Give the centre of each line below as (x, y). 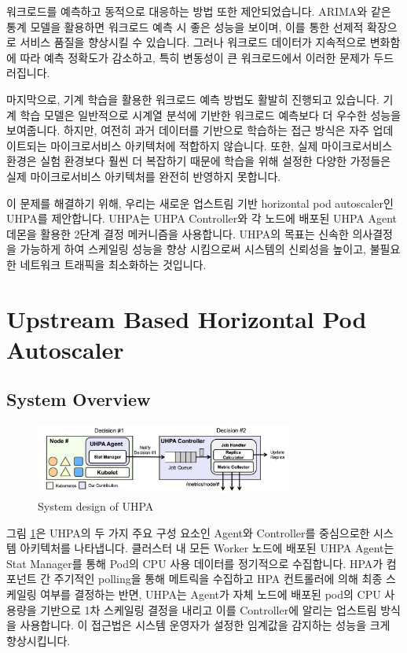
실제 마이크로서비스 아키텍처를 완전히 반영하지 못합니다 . (144, 176)
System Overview (79, 399)
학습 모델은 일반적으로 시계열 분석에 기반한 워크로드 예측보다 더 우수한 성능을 (211, 114)
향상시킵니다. (38, 640)
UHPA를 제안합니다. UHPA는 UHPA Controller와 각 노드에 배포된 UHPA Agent (202, 218)
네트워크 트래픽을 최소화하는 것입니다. (113, 264)
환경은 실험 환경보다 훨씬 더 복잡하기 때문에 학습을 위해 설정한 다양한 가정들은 (199, 161)
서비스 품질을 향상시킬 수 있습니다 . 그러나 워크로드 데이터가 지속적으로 (193, 42)
